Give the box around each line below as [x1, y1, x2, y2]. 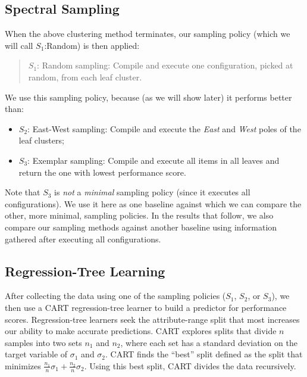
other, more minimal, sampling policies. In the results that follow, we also [5, 209, 274, 222]
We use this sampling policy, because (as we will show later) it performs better [5, 91, 292, 103]
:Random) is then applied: [44, 39, 140, 51]
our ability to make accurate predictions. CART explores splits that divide [5, 325, 277, 337]
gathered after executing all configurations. [5, 232, 161, 245]
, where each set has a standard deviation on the [120, 336, 297, 348]
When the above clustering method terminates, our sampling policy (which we [5, 27, 290, 40]
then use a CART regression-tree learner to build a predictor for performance [5, 301, 287, 313]
